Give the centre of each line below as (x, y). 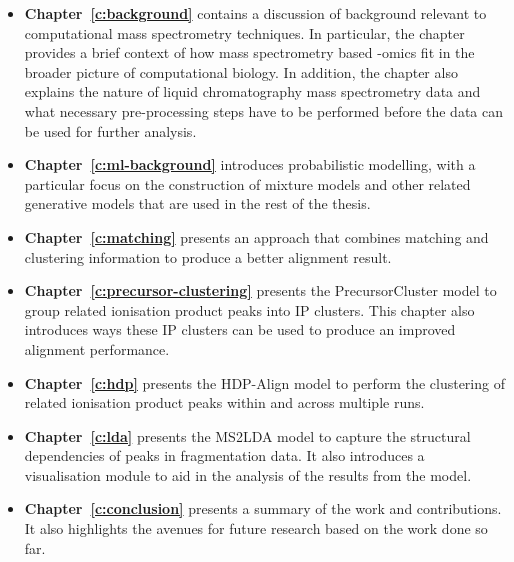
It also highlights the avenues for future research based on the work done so (256, 528)
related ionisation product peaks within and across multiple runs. (224, 402)
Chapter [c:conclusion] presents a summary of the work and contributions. (263, 508)
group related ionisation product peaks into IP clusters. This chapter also (249, 309)
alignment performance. (97, 348)
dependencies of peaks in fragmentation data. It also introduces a (224, 455)
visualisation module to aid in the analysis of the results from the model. (248, 474)
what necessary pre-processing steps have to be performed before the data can (264, 110)
